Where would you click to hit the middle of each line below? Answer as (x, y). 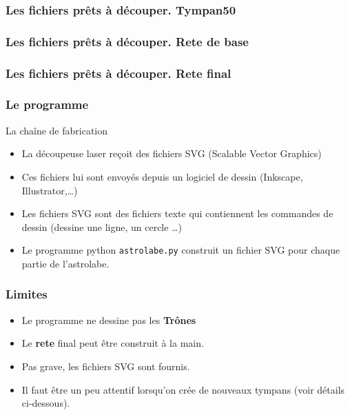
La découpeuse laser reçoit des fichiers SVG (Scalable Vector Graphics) (172, 153)
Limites (27, 294)
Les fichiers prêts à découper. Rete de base (127, 41)
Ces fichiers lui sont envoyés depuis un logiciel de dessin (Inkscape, (162, 176)
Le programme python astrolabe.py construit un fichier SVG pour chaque (181, 250)
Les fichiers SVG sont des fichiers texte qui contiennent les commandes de (177, 213)
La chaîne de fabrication (57, 130)
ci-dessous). (46, 403)
